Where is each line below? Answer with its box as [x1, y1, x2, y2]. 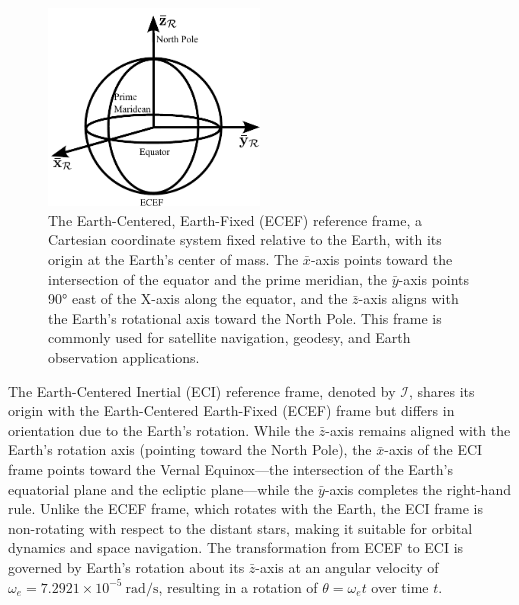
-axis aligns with [358, 288, 459, 309]
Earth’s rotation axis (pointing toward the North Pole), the [8, 439, 372, 460]
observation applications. [48, 346, 200, 367]
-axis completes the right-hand [324, 478, 511, 499]
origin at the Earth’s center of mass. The [48, 249, 299, 270]
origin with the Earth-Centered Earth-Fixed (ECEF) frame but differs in [8, 400, 455, 421]
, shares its [408, 380, 475, 401]
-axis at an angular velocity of [255, 556, 439, 577]
